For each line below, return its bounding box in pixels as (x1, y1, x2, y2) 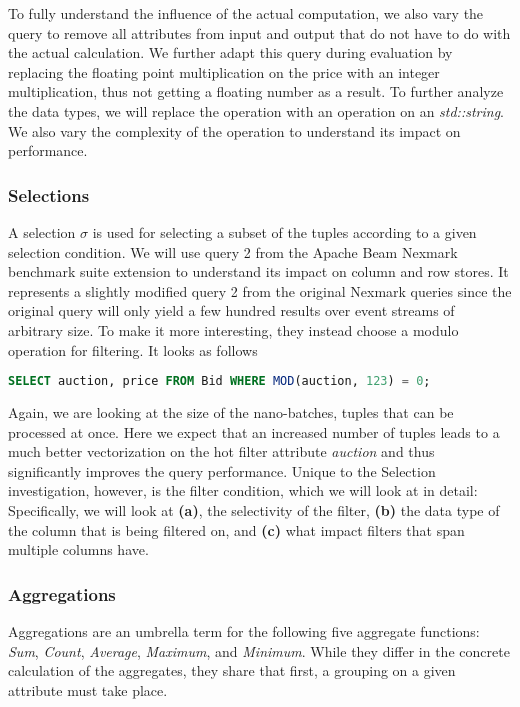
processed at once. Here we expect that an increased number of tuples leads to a (8, 421, 500, 442)
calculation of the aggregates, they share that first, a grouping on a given (8, 660, 456, 681)
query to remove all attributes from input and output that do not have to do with (8, 22, 511, 43)
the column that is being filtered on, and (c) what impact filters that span (8, 519, 465, 540)
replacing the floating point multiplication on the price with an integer (8, 61, 440, 82)
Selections (8, 182, 90, 207)
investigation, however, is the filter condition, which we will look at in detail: (8, 480, 478, 501)
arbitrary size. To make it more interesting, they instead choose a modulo (8, 319, 459, 340)
